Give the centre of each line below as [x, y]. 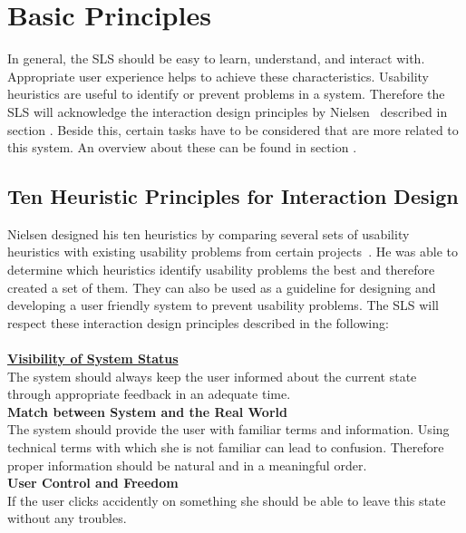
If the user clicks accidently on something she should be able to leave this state [227, 500]
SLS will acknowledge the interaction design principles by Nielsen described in [228, 111]
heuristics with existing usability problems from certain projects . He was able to [233, 252]
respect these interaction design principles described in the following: [198, 322]
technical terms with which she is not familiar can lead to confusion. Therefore [226, 447]
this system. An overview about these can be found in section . [182, 147]
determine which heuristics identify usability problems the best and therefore [221, 270]
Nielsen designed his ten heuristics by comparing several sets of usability [209, 233]
